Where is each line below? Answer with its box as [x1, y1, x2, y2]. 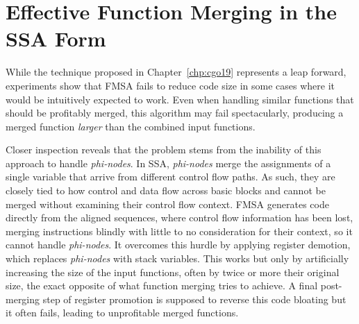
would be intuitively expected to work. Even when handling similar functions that [6, 92, 354, 106]
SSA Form [6, 24, 106, 53]
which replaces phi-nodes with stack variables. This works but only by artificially [6, 251, 349, 266]
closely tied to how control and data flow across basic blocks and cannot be [6, 183, 326, 198]
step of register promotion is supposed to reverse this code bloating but [42, 291, 347, 306]
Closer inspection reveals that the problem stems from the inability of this [6, 142, 322, 157]
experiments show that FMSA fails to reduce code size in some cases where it [6, 78, 335, 92]
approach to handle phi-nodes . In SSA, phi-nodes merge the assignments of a [6, 155, 331, 170]
